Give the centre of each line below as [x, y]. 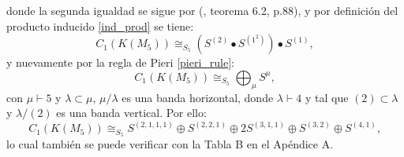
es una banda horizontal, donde [198, 97]
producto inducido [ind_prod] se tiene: [100, 26]
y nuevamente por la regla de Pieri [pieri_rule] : [120, 62]
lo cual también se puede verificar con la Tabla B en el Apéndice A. [170, 144]
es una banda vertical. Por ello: [131, 113]
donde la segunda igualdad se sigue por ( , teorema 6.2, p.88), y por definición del [202, 10]
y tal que [327, 97]
